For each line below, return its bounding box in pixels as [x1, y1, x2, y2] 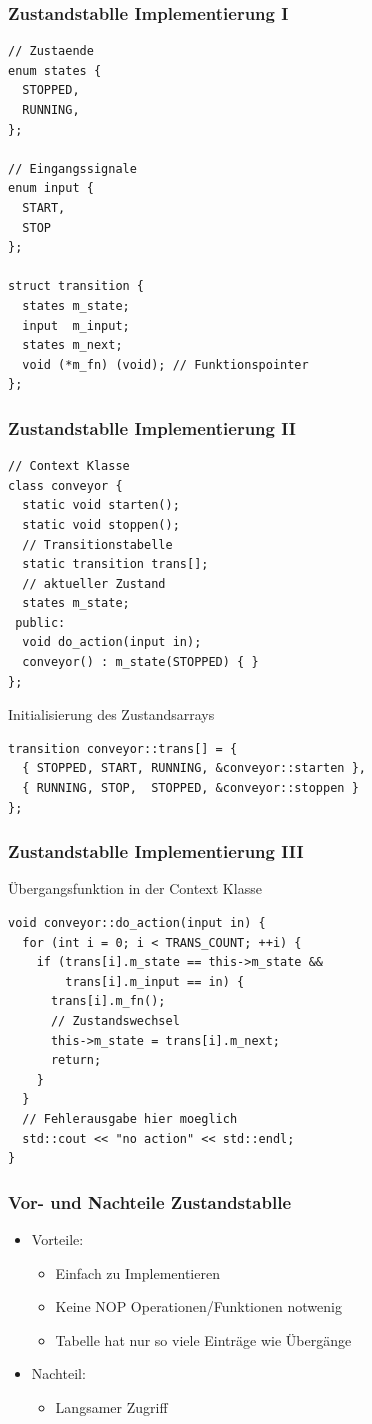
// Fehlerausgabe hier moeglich [22, 1111, 238, 1126]
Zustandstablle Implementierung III [8, 839, 304, 864]
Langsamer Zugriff [55, 1396, 168, 1417]
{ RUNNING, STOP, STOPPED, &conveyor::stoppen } [22, 781, 359, 796]
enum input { [8, 181, 94, 196]
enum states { [8, 63, 102, 78]
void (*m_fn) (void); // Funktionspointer [22, 357, 309, 372]
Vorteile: [31, 1228, 84, 1249]
